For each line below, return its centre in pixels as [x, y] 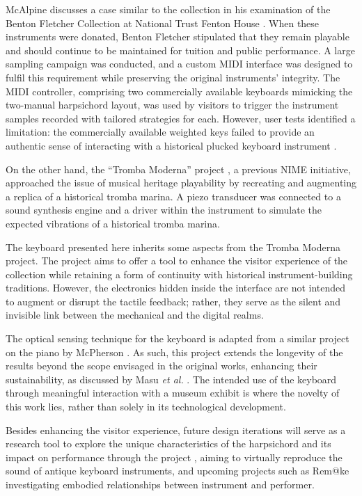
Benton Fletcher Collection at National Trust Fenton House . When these [163, 23]
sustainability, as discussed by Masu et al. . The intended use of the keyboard [171, 379]
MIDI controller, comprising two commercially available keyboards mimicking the [179, 91]
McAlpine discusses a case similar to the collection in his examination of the [168, 9]
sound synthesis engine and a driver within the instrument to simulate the [164, 210]
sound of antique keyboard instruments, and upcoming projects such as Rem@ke [178, 471]
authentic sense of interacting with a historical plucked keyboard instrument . [171, 145]
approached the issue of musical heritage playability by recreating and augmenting [181, 183]
